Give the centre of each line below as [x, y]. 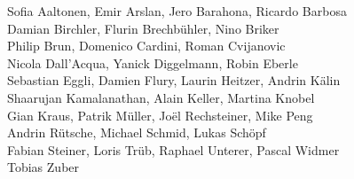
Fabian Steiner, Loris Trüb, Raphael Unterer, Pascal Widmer [173, 149]
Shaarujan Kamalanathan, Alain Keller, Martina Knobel [161, 97]
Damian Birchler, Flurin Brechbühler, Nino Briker [143, 28]
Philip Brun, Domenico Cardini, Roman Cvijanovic [146, 46]
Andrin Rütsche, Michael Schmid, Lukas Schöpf [137, 132]
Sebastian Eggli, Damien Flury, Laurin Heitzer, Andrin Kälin [174, 80]
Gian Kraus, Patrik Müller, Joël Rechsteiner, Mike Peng [160, 115]
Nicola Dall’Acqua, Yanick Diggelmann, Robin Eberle [153, 62]
